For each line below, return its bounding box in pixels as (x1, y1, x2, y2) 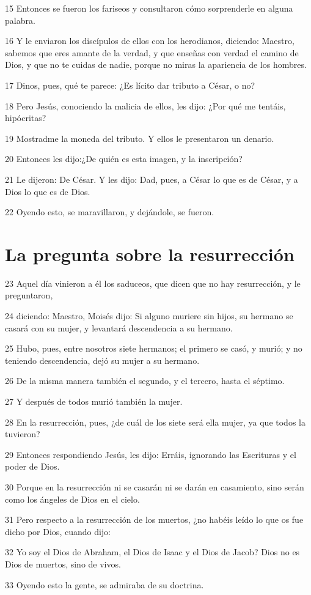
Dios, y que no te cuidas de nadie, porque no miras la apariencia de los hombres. (5, 58, 307, 71)
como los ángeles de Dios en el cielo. (5, 492, 140, 505)
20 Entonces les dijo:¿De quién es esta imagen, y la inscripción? (5, 152, 243, 165)
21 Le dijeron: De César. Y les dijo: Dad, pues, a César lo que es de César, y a (5, 172, 298, 185)
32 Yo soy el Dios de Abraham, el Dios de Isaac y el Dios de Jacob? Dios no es (5, 545, 300, 558)
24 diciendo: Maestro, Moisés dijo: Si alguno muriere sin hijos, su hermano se (5, 309, 293, 322)
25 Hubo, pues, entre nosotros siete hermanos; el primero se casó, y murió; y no (5, 342, 302, 355)
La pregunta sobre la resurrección (5, 241, 295, 266)
